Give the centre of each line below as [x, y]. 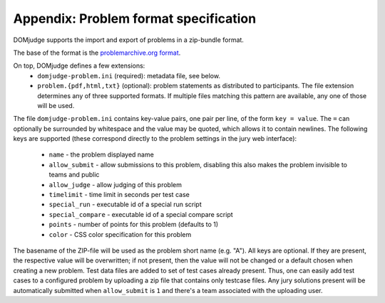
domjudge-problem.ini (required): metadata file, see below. [129, 75]
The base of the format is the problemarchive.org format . [97, 53]
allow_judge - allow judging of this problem [115, 184]
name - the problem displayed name [102, 155]
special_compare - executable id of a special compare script [141, 214]
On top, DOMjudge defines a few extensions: [79, 66]
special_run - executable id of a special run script [125, 204]
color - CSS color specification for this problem [120, 234]
